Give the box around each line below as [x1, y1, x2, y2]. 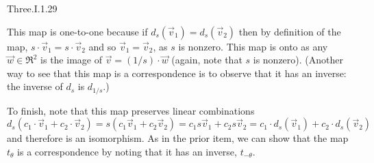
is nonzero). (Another [253, 53, 343, 67]
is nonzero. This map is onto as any [178, 39, 328, 53]
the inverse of [7, 79, 63, 93]
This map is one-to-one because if [7, 24, 148, 38]
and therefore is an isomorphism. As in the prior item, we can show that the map [7, 131, 349, 145]
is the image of [40, 53, 102, 67]
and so [88, 39, 116, 53]
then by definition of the [238, 24, 341, 38]
